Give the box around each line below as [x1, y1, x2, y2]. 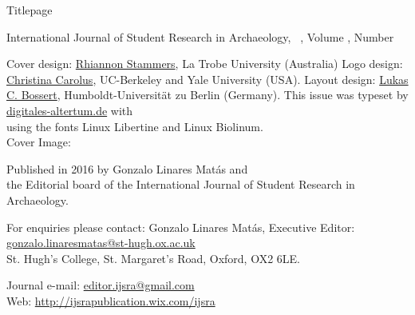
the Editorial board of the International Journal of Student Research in [6, 176, 355, 193]
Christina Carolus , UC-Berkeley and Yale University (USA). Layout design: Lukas [6, 70, 409, 87]
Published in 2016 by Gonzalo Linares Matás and [6, 160, 248, 177]
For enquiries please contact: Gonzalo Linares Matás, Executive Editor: [6, 218, 355, 235]
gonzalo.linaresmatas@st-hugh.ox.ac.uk [6, 234, 196, 251]
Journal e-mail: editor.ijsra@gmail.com [6, 277, 195, 293]
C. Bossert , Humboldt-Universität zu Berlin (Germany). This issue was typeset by [6, 86, 409, 103]
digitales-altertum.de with [6, 102, 133, 118]
